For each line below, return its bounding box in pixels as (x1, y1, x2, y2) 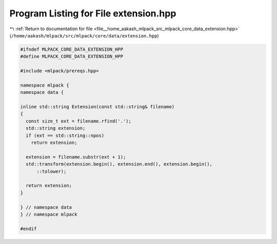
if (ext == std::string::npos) (26, 132, 105, 138)
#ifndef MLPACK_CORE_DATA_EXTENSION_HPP (20, 46, 123, 52)
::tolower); (36, 168, 67, 174)
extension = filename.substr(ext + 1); (26, 154, 126, 160)
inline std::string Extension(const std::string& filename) (20, 104, 175, 110)
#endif (20, 226, 37, 232)
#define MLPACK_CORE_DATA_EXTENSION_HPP (20, 54, 123, 59)
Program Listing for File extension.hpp (9, 8, 176, 19)
